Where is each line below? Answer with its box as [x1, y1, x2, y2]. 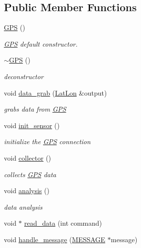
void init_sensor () [4, 120, 60, 130]
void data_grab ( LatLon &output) [4, 87, 107, 98]
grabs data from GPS [4, 104, 66, 114]
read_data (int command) [24, 218, 102, 228]
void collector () [4, 152, 51, 163]
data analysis [4, 201, 43, 212]
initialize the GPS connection [4, 136, 91, 147]
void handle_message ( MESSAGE [4, 234, 106, 244]
